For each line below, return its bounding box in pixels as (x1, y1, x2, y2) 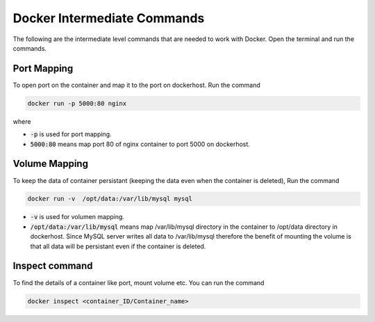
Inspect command (12, 260, 93, 272)
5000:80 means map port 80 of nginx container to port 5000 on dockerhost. (30, 140, 250, 148)
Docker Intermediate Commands (12, 10, 205, 26)
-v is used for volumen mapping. (30, 213, 125, 221)
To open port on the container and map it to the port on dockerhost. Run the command (12, 81, 260, 89)
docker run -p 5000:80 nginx (27, 99, 127, 107)
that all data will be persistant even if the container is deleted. (30, 242, 206, 250)
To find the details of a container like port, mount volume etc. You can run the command (12, 278, 265, 287)
